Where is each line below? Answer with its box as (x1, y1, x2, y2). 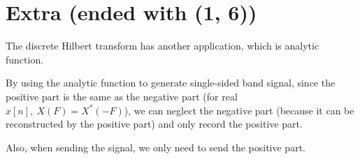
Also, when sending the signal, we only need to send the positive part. (6, 139, 305, 154)
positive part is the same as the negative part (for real (6, 89, 238, 103)
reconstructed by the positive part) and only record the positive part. (6, 116, 303, 131)
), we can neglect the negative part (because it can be (124, 103, 354, 117)
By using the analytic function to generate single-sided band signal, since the (6, 75, 336, 90)
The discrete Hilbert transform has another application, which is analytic (6, 38, 319, 53)
